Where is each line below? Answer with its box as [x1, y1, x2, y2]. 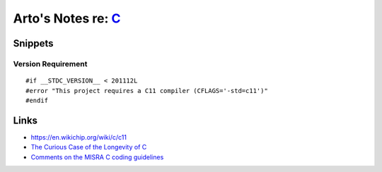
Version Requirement [13, 59, 88, 68]
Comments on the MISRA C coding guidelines [30, 152, 164, 161]
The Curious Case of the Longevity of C [30, 143, 147, 152]
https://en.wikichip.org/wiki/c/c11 [30, 133, 127, 141]
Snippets [13, 37, 54, 49]
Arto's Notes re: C [13, 11, 121, 26]
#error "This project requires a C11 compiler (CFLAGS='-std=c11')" [25, 87, 268, 94]
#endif [25, 96, 49, 104]
